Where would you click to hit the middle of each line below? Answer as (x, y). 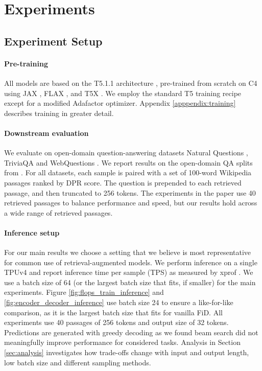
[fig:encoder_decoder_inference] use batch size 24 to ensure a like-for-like (119, 302)
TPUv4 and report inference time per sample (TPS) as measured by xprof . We (129, 272)
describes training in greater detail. (59, 113)
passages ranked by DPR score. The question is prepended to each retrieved (123, 182)
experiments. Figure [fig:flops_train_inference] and (84, 292)
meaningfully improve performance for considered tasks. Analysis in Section (122, 342)
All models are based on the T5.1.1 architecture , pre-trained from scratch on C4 (131, 83)
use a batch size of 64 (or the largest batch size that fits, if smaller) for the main (130, 282)
